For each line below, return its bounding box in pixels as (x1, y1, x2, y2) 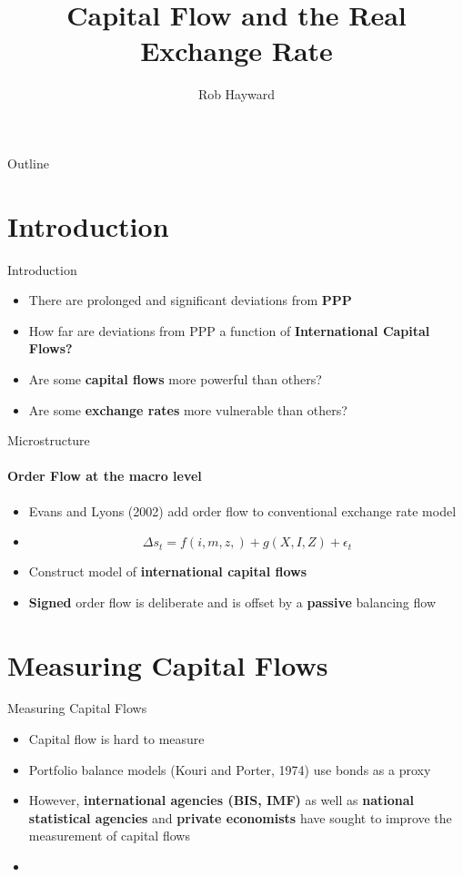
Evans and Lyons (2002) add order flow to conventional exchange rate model (28, 501, 457, 520)
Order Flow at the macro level (7, 466, 202, 485)
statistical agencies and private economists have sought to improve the (28, 808, 452, 827)
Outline (7, 153, 49, 172)
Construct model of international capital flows (28, 562, 307, 581)
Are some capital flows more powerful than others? (28, 370, 322, 388)
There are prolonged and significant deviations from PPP (28, 291, 352, 310)
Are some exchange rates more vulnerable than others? (28, 400, 347, 419)
